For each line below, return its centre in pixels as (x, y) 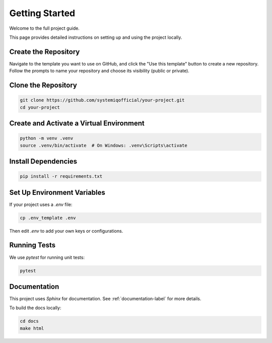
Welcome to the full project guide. (45, 28)
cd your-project (40, 107)
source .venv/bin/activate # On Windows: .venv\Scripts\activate (104, 145)
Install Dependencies (43, 161)
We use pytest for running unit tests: (47, 257)
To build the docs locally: (35, 308)
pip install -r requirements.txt (61, 177)
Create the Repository (45, 52)
